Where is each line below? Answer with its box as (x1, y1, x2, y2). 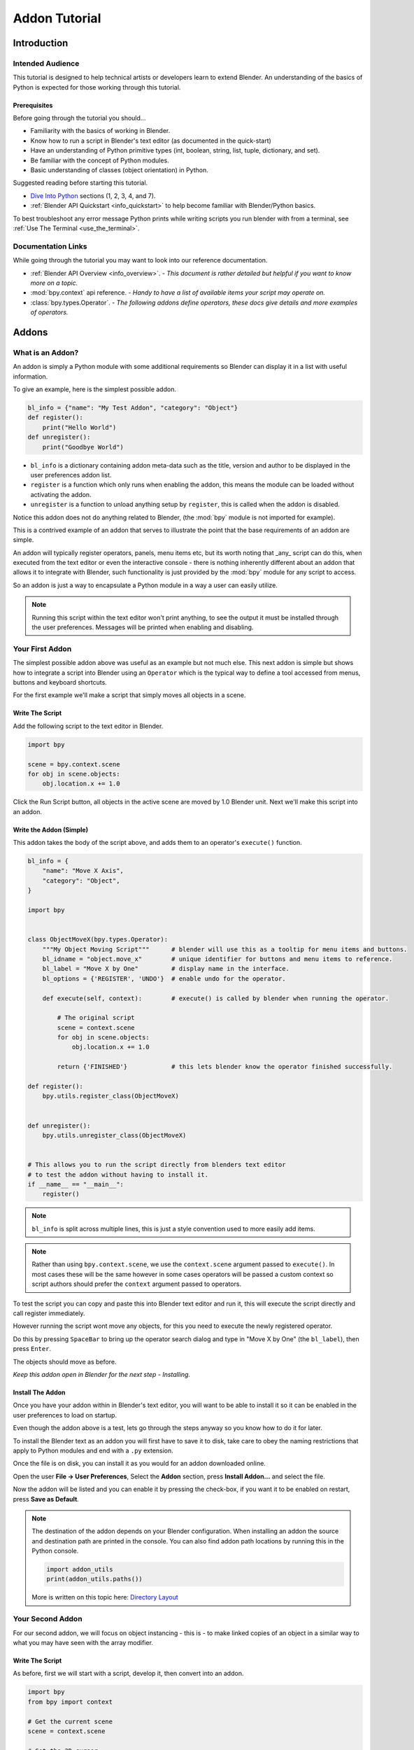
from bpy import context (27, 1697, 113, 1706)
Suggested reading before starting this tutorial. (13, 178, 148, 187)
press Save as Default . (13, 1494, 80, 1503)
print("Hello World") (42, 423, 117, 431)
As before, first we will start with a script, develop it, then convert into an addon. (13, 1669, 244, 1678)
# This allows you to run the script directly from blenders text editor (27, 1161, 286, 1169)
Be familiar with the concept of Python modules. (30, 156, 169, 164)
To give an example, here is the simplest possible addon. (13, 385, 176, 393)
